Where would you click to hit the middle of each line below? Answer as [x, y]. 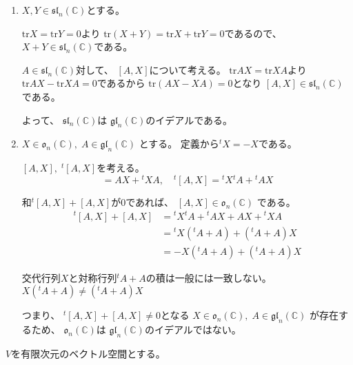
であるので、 [253, 33]
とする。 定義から [179, 144]
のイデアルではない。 [193, 329]
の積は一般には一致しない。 [209, 277]
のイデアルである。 [189, 119]
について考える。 [188, 69]
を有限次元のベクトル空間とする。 [88, 353]
